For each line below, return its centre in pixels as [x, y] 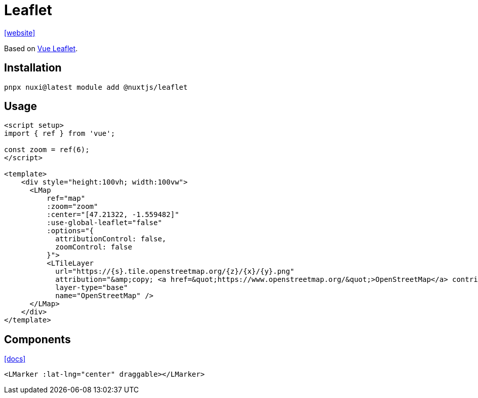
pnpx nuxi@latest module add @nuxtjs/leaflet [96, 87]
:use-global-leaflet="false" [104, 223]
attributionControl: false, [111, 239]
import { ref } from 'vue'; [60, 134]
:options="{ [70, 231]
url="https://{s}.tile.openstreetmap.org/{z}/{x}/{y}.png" [175, 272]
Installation [33, 68]
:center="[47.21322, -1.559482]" [113, 215]
